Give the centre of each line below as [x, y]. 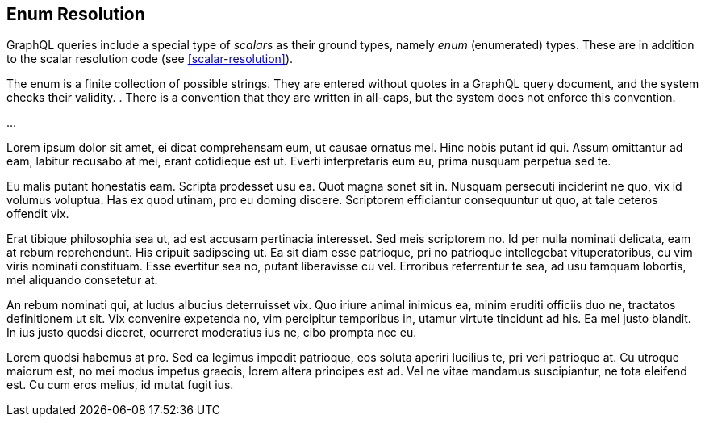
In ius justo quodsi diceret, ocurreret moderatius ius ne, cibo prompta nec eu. [212, 333]
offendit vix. [38, 214]
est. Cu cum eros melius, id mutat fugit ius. [120, 385]
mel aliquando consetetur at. [82, 280]
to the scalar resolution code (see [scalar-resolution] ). [150, 59]
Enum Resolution [76, 14]
